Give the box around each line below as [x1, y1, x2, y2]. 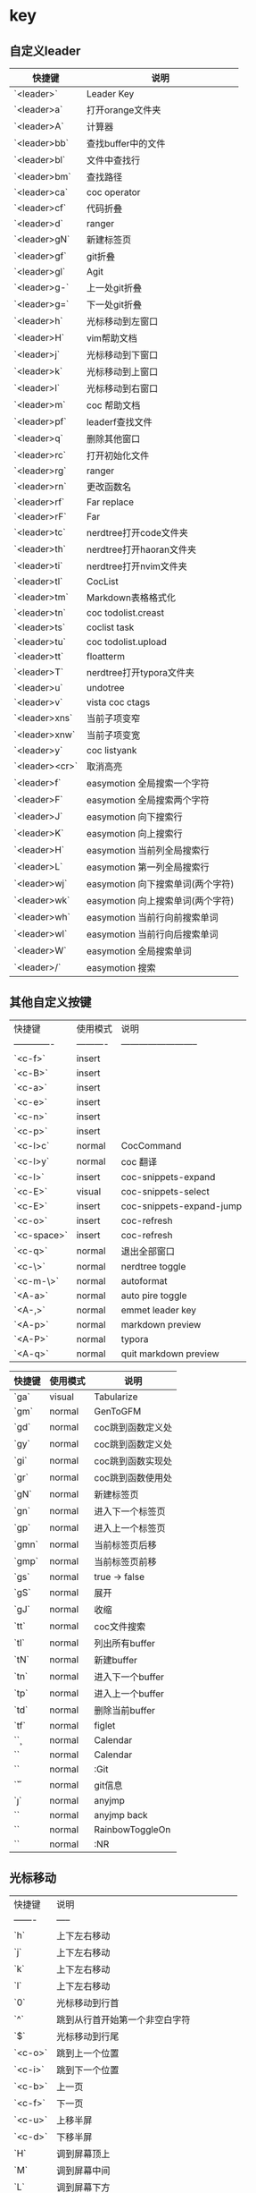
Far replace [86, 496, 135, 508]
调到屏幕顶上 [56, 2147, 111, 2160]
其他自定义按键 [9, 995, 92, 1010]
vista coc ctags [86, 696, 151, 708]
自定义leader [9, 43, 81, 58]
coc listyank [86, 744, 137, 756]
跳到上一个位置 [56, 2046, 120, 2059]
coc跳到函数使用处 [94, 1471, 172, 1483]
